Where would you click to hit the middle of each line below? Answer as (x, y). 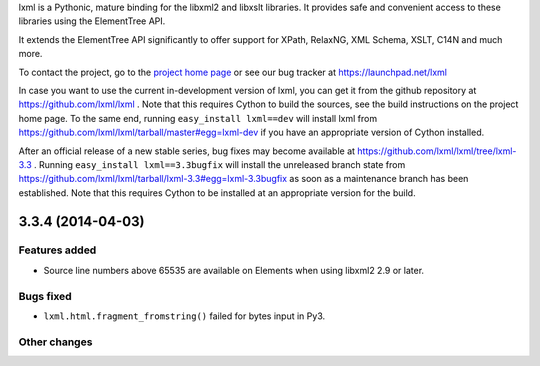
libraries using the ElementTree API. (92, 21)
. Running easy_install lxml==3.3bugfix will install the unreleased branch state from (219, 164)
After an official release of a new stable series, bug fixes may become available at (186, 151)
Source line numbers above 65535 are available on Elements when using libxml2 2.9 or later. (234, 270)
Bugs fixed (45, 296)
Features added (57, 250)
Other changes (55, 342)
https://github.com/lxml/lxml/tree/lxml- (436, 151)
